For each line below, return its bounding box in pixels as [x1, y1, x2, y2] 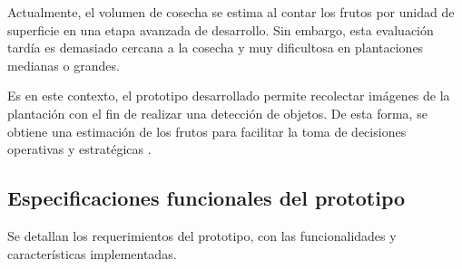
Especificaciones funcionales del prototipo [7, 184, 406, 212]
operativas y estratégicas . [7, 139, 152, 159]
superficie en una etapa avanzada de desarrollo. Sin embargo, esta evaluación [7, 20, 434, 39]
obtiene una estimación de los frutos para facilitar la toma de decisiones [7, 121, 407, 140]
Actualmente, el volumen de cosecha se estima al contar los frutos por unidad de [7, 3, 455, 21]
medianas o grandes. [7, 55, 120, 74]
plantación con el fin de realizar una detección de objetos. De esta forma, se [7, 103, 428, 122]
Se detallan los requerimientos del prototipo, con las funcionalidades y [7, 226, 397, 245]
